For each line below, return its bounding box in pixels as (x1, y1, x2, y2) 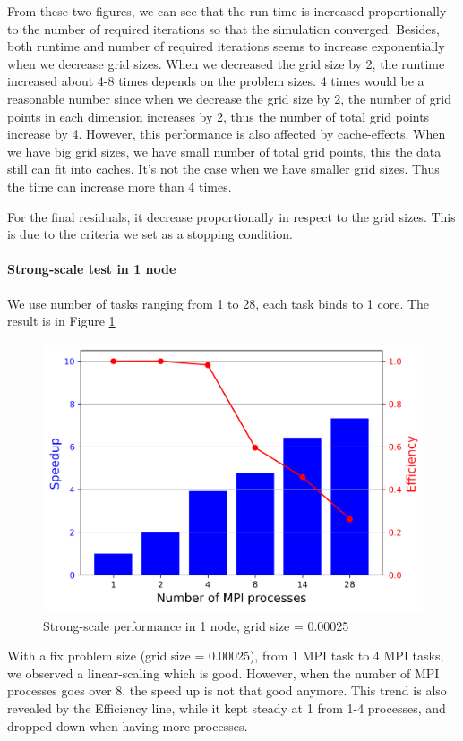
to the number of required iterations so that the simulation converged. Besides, (7, 19, 440, 38)
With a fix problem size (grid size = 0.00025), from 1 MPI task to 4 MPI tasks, (7, 646, 444, 665)
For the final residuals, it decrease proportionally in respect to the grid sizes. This (7, 207, 456, 226)
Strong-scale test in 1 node (7, 260, 176, 278)
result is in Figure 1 (7, 311, 116, 330)
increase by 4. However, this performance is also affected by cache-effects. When (7, 124, 446, 143)
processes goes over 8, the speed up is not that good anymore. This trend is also (7, 681, 447, 700)
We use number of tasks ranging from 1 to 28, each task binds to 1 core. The (7, 294, 430, 312)
